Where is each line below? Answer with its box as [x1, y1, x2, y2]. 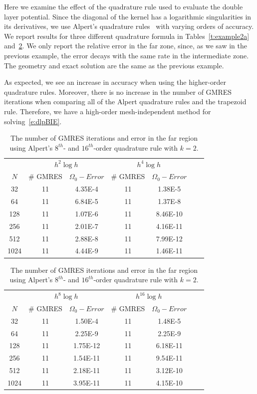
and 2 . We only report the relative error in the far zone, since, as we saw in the [4, 40, 247, 51]
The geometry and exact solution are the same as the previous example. [4, 60, 224, 70]
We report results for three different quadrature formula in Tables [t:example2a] [4, 30, 250, 41]
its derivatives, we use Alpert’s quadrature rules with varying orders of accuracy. [4, 21, 254, 31]
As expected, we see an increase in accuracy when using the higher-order [4, 77, 226, 87]
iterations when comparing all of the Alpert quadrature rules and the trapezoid [4, 96, 247, 107]
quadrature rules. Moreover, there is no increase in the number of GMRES [4, 86, 232, 97]
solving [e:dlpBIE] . [4, 116, 62, 126]
